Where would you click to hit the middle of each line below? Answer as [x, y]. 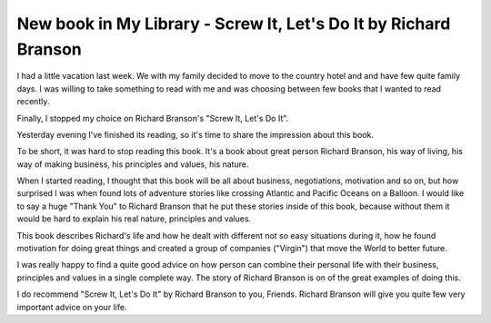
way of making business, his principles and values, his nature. [133, 164]
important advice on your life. [72, 307]
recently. [33, 102]
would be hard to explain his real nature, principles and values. [134, 219]
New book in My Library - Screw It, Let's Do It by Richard [234, 24]
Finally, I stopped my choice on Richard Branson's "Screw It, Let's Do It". [153, 118]
